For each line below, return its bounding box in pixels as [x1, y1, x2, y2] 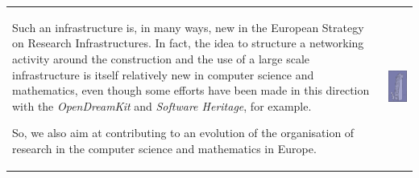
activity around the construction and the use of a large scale [12, 50, 310, 67]
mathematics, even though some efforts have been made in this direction [12, 82, 370, 99]
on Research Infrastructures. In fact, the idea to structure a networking [12, 34, 364, 51]
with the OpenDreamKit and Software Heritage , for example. [12, 97, 312, 114]
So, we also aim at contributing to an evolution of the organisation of [12, 124, 355, 141]
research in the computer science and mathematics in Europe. [12, 140, 317, 156]
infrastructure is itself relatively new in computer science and [12, 66, 314, 83]
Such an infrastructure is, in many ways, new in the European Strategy [12, 18, 364, 35]
